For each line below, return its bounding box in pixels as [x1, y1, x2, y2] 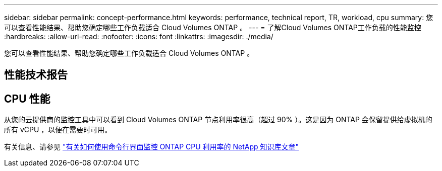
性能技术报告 [4, 68, 68, 81]
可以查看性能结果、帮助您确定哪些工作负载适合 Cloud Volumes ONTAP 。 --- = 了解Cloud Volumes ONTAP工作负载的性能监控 [4, 23, 421, 32]
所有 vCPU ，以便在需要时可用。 [4, 125, 112, 134]
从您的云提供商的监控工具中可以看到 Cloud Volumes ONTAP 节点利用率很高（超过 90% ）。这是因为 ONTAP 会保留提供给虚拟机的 [4, 115, 432, 124]
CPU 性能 [4, 92, 50, 105]
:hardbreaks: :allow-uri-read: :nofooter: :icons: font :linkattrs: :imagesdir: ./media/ [4, 32, 273, 41]
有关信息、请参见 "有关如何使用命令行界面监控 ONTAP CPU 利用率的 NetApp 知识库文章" [4, 142, 299, 151]
